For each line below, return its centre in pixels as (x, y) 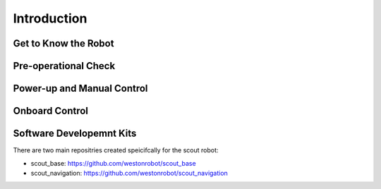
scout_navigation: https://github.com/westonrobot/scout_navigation (129, 173)
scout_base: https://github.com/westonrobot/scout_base (114, 163)
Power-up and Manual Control (80, 89)
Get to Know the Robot (64, 43)
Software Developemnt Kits (75, 134)
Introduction (50, 18)
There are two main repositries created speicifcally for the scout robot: (116, 150)
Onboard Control (50, 111)
